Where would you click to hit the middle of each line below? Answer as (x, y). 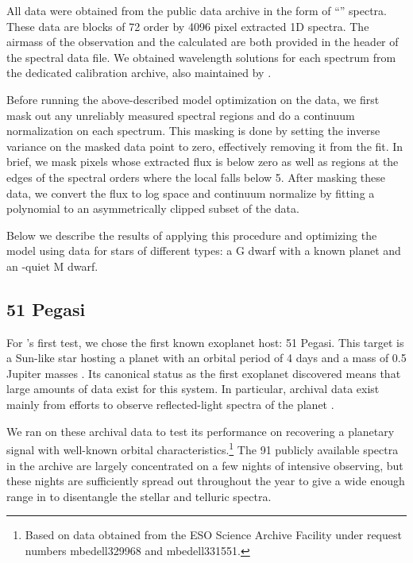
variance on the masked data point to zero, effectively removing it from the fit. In (205, 146)
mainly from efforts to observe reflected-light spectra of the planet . (170, 405)
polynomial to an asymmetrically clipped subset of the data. (153, 208)
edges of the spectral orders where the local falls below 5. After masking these (196, 177)
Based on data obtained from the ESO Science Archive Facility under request (213, 535)
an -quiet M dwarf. (52, 266)
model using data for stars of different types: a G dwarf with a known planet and (204, 251)
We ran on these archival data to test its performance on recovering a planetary (201, 431)
